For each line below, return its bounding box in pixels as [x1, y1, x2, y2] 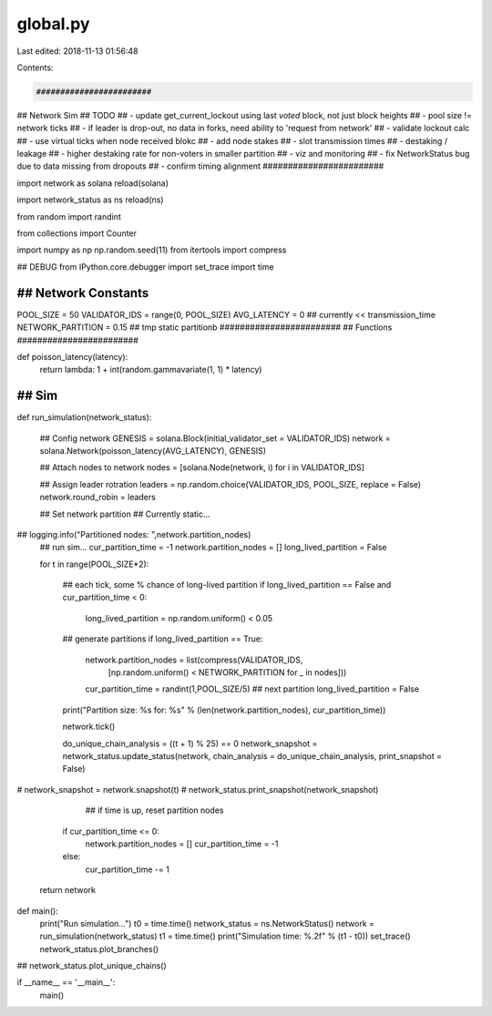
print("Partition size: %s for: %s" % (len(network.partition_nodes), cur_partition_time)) [62, 704, 386, 715]
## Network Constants [16, 285, 149, 301]
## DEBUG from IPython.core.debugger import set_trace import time [16, 261, 275, 272]
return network [39, 885, 96, 896]
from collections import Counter [16, 228, 137, 239]
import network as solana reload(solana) [16, 178, 169, 189]
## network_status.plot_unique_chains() [16, 960, 168, 971]
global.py [16, 14, 90, 34]
